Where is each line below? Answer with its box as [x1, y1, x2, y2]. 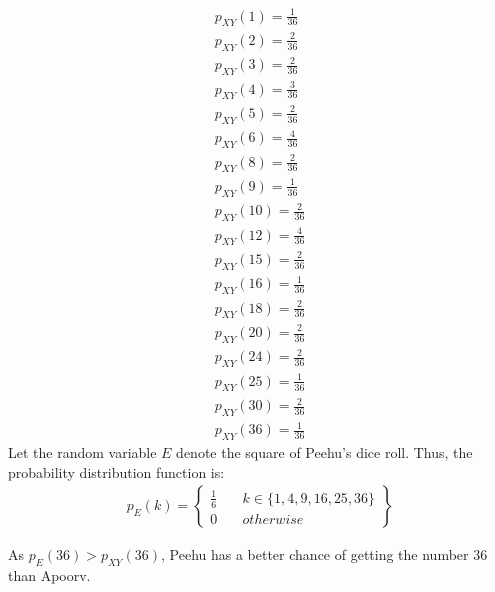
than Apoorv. [8, 565, 91, 586]
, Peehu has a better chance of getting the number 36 [161, 544, 488, 565]
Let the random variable [8, 442, 157, 463]
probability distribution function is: [8, 461, 225, 482]
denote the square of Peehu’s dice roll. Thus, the [176, 442, 473, 463]
